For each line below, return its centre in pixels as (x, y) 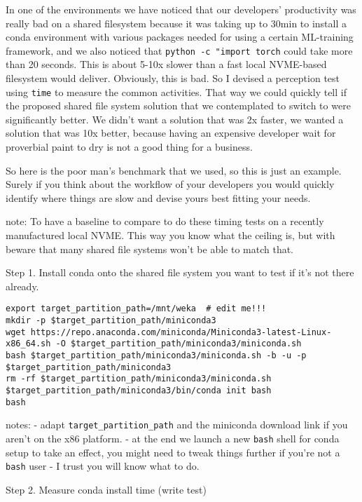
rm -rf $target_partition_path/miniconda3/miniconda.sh (139, 379)
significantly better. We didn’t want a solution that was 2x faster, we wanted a (175, 119)
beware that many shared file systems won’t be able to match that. (150, 249)
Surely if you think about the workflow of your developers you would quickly (170, 184)
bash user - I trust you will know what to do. (103, 466)
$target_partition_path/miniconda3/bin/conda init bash (139, 391)
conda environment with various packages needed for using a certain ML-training (180, 37)
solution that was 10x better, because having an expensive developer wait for (171, 133)
